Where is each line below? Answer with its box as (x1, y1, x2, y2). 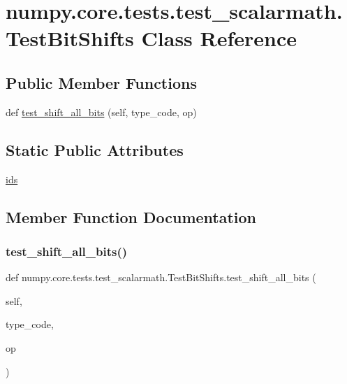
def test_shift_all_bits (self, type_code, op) (6, 104, 197, 119)
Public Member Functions (6, 71, 197, 93)
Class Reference (141, 24, 297, 52)
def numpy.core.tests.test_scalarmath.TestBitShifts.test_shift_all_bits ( (6, 270, 316, 285)
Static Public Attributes (6, 138, 184, 160)
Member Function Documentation (6, 206, 257, 227)
